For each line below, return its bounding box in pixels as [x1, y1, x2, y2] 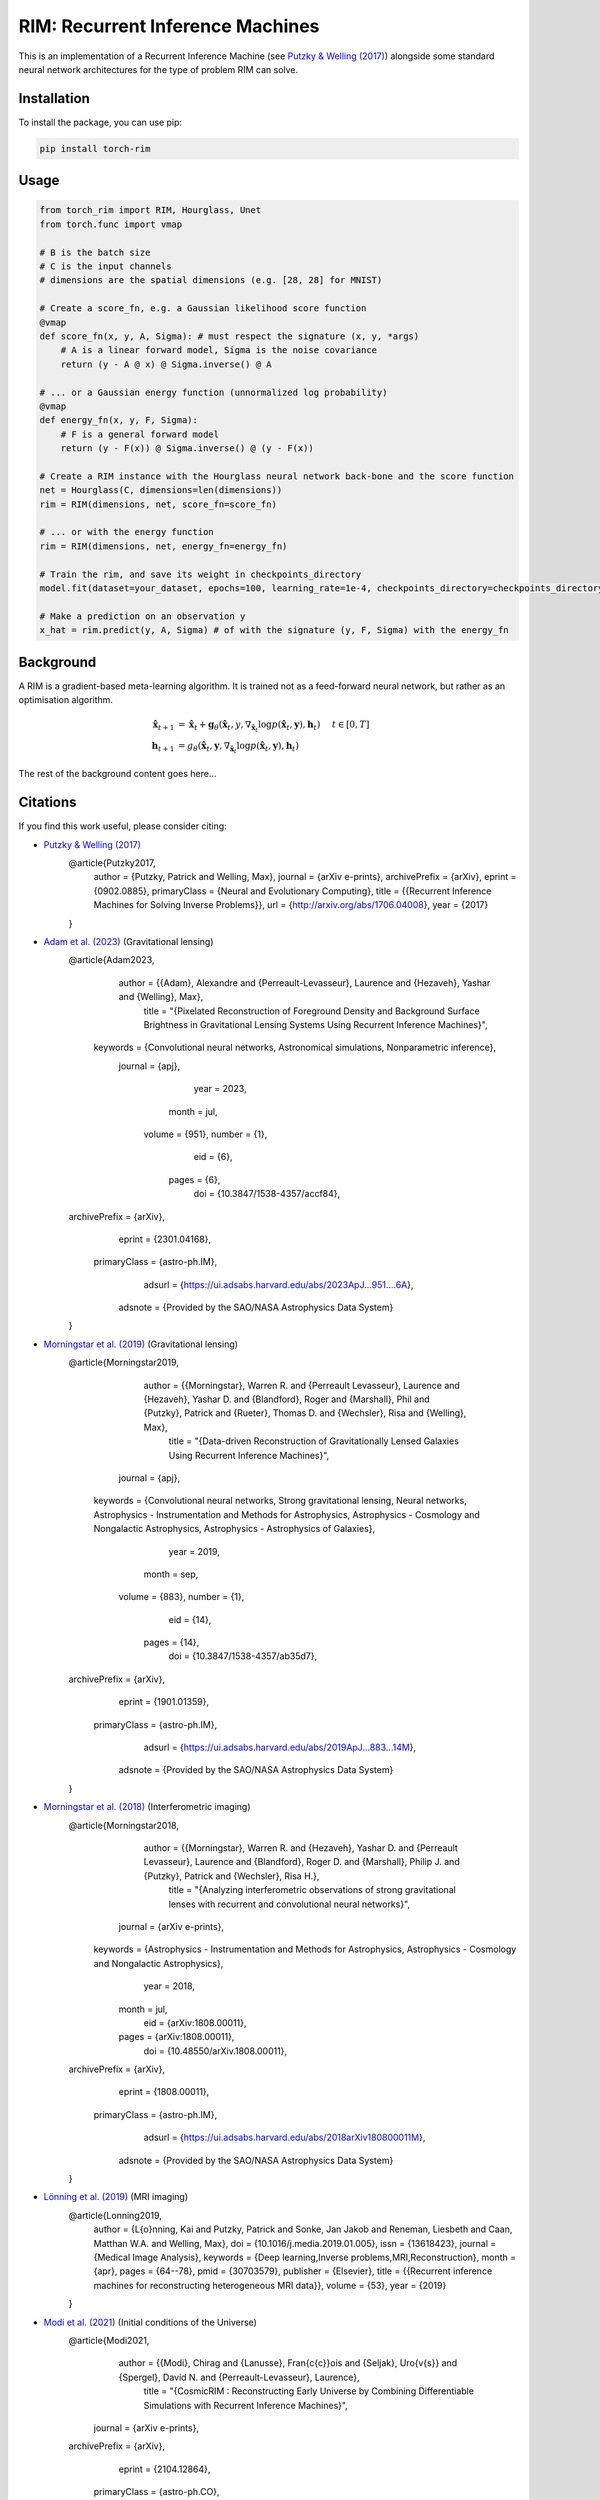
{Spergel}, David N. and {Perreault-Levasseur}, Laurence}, [118, 2371, 360, 2383]
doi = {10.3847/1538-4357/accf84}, [193, 1188, 341, 1200]
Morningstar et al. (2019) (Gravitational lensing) [43, 1338, 239, 1350]
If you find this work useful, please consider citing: [18, 820, 227, 832]
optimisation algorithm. [18, 694, 114, 706]
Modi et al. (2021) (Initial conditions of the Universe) [43, 2316, 257, 2328]
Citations [18, 794, 77, 811]
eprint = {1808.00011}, [118, 2086, 210, 2098]
